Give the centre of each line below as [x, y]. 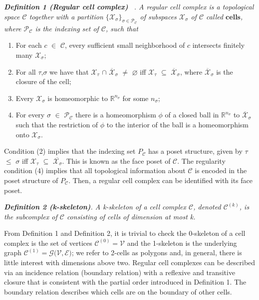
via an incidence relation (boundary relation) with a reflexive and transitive [120, 272]
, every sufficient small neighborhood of [125, 45]
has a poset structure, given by [195, 151]
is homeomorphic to [78, 98]
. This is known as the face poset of [116, 160]
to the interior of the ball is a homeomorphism [177, 124]
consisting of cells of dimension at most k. [131, 216]
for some [135, 98]
